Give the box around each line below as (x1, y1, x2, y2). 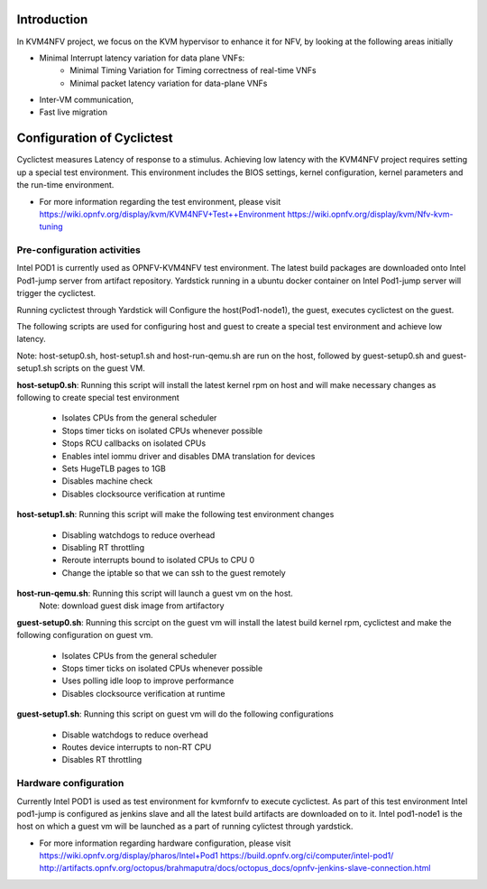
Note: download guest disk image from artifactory (39, 600, 225, 611)
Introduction (16, 12, 88, 27)
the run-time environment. (16, 180, 115, 190)
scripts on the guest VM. (53, 363, 146, 374)
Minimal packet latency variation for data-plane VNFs (69, 78, 268, 88)
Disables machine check (61, 476, 153, 486)
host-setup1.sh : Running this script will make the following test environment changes (16, 509, 335, 520)
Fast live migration (39, 106, 108, 117)
